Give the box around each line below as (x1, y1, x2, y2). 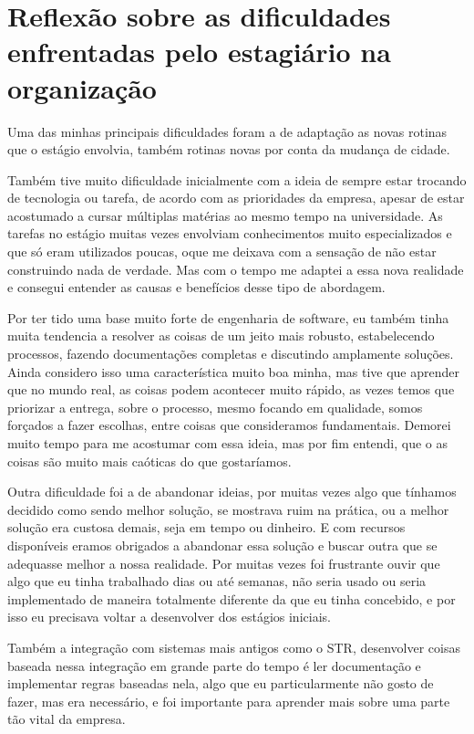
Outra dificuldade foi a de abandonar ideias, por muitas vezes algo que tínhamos (7, 482, 457, 501)
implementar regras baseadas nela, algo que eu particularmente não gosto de (7, 674, 434, 693)
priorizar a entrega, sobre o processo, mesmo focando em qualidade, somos (7, 397, 423, 416)
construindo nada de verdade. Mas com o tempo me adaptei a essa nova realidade (7, 259, 464, 278)
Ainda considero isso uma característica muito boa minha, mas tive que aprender (7, 362, 460, 381)
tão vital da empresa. (7, 709, 126, 729)
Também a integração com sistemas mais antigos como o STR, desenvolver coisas (7, 637, 460, 656)
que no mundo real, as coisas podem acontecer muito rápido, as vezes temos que (7, 380, 455, 399)
